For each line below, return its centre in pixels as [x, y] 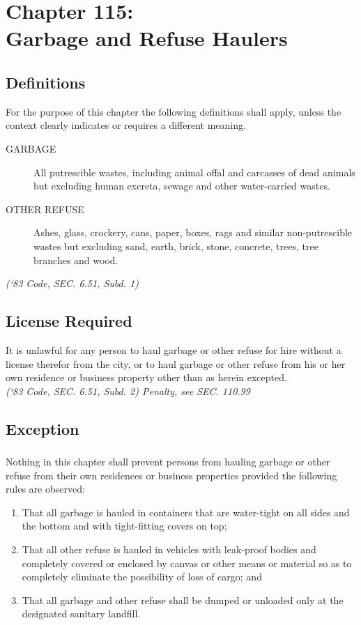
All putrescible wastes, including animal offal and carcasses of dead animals [194, 172]
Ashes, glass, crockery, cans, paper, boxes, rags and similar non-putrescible [193, 232]
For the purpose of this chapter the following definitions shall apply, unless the [174, 111]
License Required [69, 321]
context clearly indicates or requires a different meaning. [126, 125]
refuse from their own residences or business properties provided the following [171, 475]
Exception [43, 428]
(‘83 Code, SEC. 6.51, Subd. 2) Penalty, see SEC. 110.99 [128, 391]
